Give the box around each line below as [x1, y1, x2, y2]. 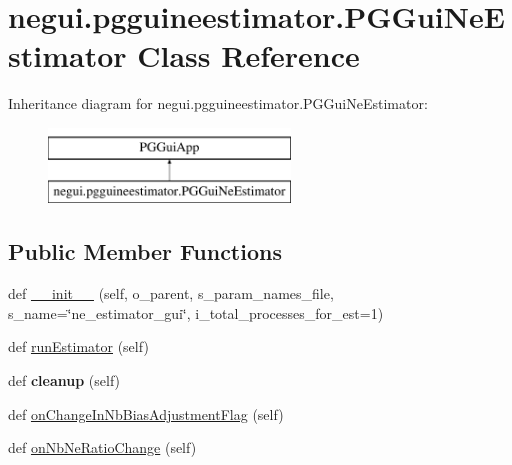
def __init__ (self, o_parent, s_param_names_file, [8, 283, 334, 304]
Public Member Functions [8, 236, 282, 267]
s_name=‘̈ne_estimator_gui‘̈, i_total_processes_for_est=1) [8, 302, 384, 323]
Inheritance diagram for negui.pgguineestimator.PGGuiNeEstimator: [8, 93, 428, 114]
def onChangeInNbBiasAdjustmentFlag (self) [8, 403, 284, 424]
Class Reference [137, 35, 360, 76]
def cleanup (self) [8, 370, 121, 391]
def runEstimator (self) [8, 336, 149, 357]
